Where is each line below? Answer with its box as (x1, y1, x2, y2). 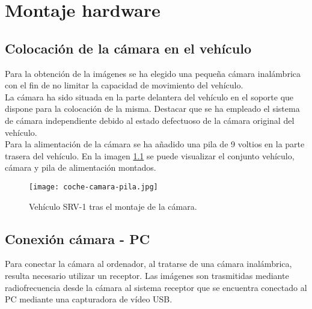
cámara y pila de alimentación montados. (5, 161, 156, 174)
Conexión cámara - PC (5, 229, 150, 248)
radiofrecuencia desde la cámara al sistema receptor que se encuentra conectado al (5, 281, 307, 293)
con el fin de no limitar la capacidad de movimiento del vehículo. (5, 79, 243, 91)
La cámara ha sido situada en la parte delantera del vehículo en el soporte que (5, 90, 294, 103)
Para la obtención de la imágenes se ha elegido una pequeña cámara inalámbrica (5, 67, 301, 79)
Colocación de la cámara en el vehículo (5, 38, 252, 57)
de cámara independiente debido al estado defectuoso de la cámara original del (5, 114, 295, 126)
